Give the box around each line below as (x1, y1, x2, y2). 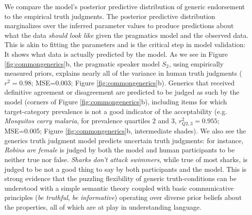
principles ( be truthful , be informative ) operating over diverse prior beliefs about (4, 192, 242, 202)
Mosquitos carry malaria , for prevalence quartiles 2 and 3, (4, 116, 177, 126)
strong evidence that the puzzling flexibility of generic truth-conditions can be (4, 173, 236, 183)
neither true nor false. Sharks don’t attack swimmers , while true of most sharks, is (4, 154, 248, 165)
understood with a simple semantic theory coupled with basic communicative (4, 182, 234, 193)
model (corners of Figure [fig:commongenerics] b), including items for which (4, 96, 227, 106)
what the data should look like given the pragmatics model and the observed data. (4, 30, 249, 40)
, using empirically (168, 58, 224, 68)
